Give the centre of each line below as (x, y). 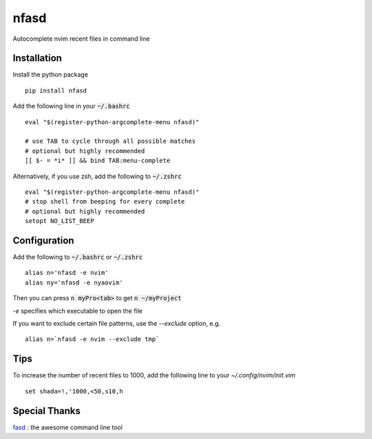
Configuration (43, 241)
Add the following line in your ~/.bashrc (71, 106)
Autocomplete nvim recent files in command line (81, 39)
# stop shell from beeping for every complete (105, 202)
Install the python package (51, 75)
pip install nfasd (56, 90)
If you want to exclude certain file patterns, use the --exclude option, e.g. (116, 323)
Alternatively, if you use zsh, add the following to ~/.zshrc (97, 176)
